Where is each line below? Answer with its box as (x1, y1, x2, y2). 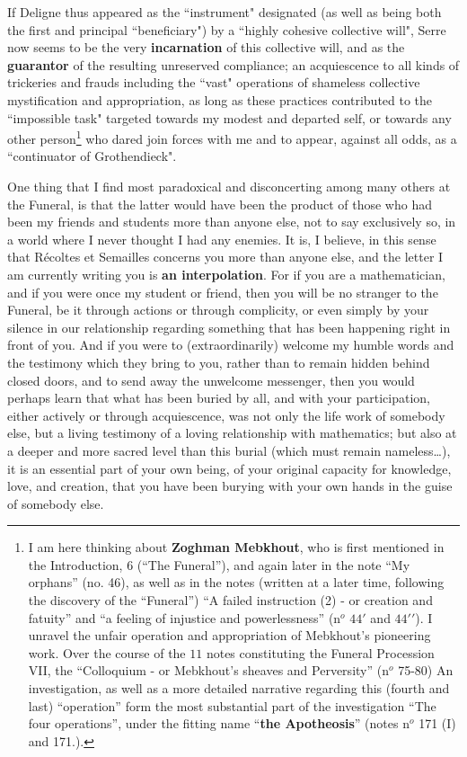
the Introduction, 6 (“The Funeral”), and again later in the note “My (28, 555, 410, 574)
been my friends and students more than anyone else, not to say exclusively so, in (7, 212, 456, 231)
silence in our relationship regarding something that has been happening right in (7, 317, 451, 336)
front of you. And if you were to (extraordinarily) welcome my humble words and (7, 335, 454, 354)
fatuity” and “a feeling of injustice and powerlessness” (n (28, 608, 341, 627)
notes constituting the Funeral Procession (206, 643, 435, 662)
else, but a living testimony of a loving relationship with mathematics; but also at (7, 423, 457, 442)
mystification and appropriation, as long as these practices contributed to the (7, 90, 433, 109)
